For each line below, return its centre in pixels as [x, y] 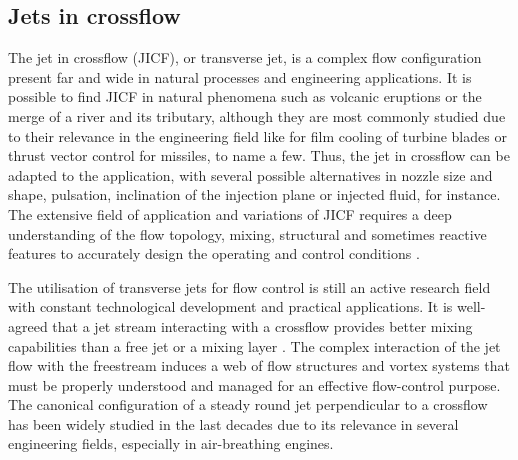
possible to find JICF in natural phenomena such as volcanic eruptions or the [245, 96]
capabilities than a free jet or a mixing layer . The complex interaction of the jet [254, 345]
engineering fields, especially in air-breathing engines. [171, 443]
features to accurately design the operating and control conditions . [214, 253]
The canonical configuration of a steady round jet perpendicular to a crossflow [248, 404]
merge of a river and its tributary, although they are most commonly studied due [257, 115]
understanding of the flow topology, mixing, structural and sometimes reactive [247, 233]
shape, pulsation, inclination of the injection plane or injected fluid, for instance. [254, 194]
